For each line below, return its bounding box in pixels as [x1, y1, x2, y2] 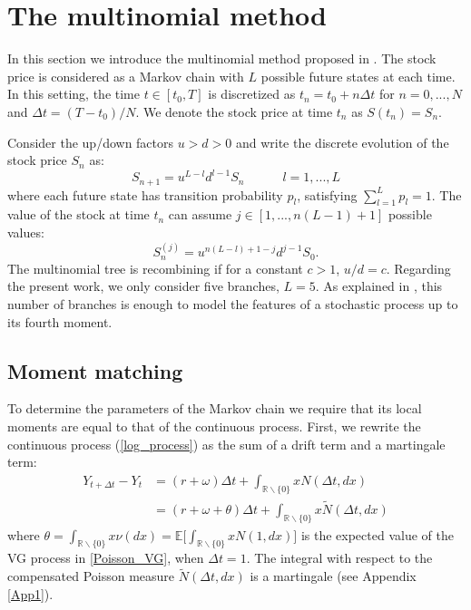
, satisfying [297, 185, 358, 204]
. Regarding [386, 258, 451, 277]
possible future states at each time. [260, 66, 456, 85]
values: [7, 223, 44, 242]
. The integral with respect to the [246, 548, 433, 567]
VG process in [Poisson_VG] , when [7, 548, 204, 567]
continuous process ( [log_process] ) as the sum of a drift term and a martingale [7, 434, 446, 453]
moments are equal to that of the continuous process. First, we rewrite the [7, 417, 421, 436]
